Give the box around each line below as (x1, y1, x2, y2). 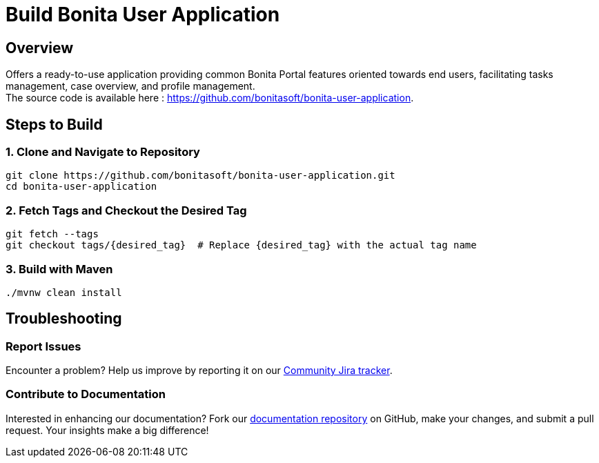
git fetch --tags (6, 228, 99, 240)
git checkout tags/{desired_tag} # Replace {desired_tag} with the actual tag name (6, 239, 477, 251)
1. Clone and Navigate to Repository (6, 145, 200, 159)
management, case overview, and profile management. (6, 80, 255, 92)
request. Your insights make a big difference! (6, 424, 209, 436)
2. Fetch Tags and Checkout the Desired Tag (6, 203, 247, 217)
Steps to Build (6, 115, 103, 133)
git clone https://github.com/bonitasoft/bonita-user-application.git (6, 170, 395, 181)
